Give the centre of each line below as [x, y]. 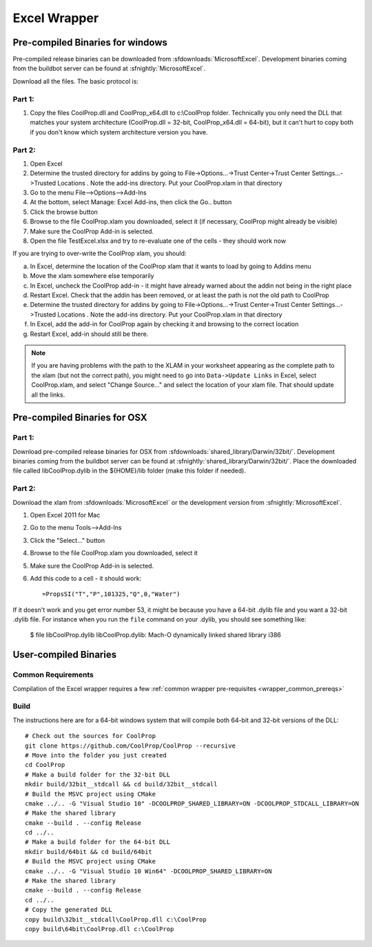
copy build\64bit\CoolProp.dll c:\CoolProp [100, 929]
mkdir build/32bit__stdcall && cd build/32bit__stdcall [121, 784]
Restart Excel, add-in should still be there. [89, 334]
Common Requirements [53, 675]
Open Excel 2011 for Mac [65, 515]
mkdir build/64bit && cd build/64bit [89, 851]
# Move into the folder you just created [96, 755]
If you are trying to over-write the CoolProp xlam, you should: [100, 253]
